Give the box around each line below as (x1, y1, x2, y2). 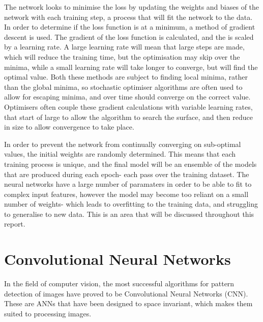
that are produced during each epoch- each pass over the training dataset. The (4, 168, 249, 179)
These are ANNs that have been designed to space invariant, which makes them (4, 298, 253, 309)
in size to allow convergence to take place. (4, 121, 134, 132)
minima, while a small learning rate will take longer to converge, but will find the (4, 61, 258, 72)
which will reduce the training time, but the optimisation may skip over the (4, 51, 240, 62)
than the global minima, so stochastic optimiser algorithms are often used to (4, 81, 243, 92)
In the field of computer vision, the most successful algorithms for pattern (4, 278, 235, 289)
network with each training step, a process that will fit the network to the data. (4, 11, 253, 22)
